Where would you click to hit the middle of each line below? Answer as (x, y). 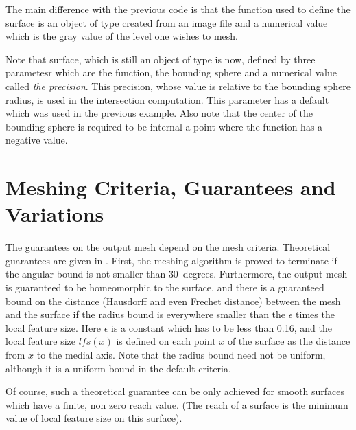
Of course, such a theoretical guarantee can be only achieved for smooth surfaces (175, 391)
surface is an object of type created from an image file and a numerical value (167, 22)
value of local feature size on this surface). (94, 418)
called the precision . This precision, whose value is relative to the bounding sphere (178, 86)
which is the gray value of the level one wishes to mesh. (122, 36)
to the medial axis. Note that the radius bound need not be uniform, (181, 354)
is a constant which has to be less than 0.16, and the (221, 327)
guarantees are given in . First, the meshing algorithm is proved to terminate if (171, 260)
